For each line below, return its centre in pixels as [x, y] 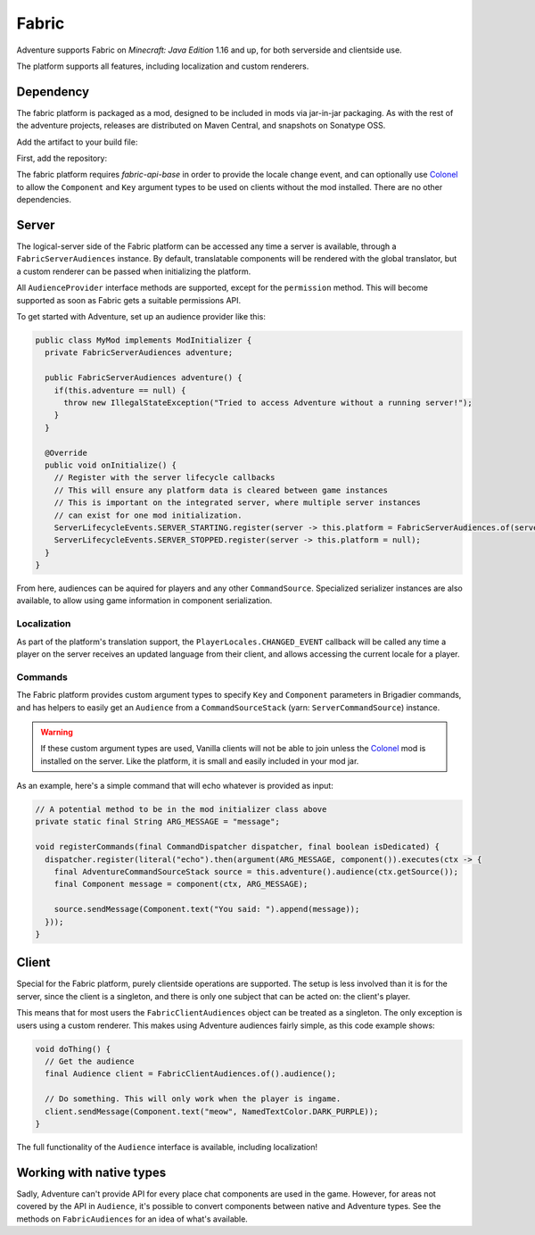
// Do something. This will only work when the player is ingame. [193, 1099]
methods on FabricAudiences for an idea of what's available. [132, 1219]
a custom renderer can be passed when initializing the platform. [134, 271]
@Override [66, 452]
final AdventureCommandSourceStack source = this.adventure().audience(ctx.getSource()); [256, 871]
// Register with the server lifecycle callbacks [165, 478]
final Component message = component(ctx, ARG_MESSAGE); [181, 884]
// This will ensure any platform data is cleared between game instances [221, 490]
